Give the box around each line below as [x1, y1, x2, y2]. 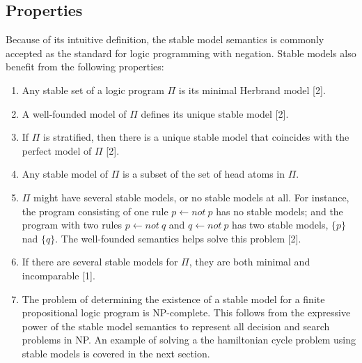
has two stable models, [232, 217, 329, 232]
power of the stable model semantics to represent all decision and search [22, 318, 330, 333]
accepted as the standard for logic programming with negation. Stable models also [6, 45, 356, 60]
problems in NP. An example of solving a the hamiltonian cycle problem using [22, 332, 356, 347]
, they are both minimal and [189, 254, 310, 269]
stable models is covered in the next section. [22, 346, 210, 360]
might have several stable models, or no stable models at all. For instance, [33, 190, 349, 204]
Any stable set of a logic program [22, 82, 164, 97]
